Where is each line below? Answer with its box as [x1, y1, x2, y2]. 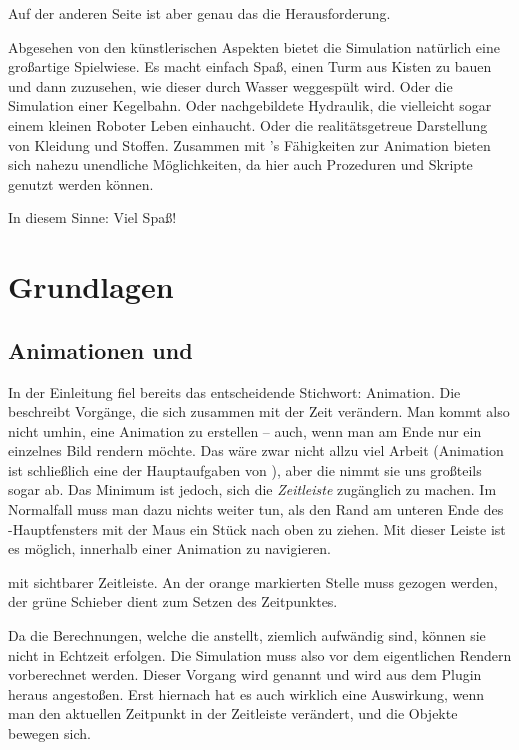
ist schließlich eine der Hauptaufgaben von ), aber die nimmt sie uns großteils [8, 459, 482, 480]
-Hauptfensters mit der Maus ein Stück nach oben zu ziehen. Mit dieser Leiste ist [8, 518, 506, 539]
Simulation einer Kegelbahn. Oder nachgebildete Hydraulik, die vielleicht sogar [8, 95, 492, 116]
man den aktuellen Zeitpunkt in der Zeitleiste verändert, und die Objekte [8, 703, 458, 724]
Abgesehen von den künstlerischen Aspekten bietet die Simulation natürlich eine [8, 36, 500, 57]
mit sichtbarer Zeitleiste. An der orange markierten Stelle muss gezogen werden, [8, 571, 498, 592]
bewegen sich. [8, 723, 91, 744]
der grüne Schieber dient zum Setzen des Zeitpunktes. [8, 591, 338, 612]
